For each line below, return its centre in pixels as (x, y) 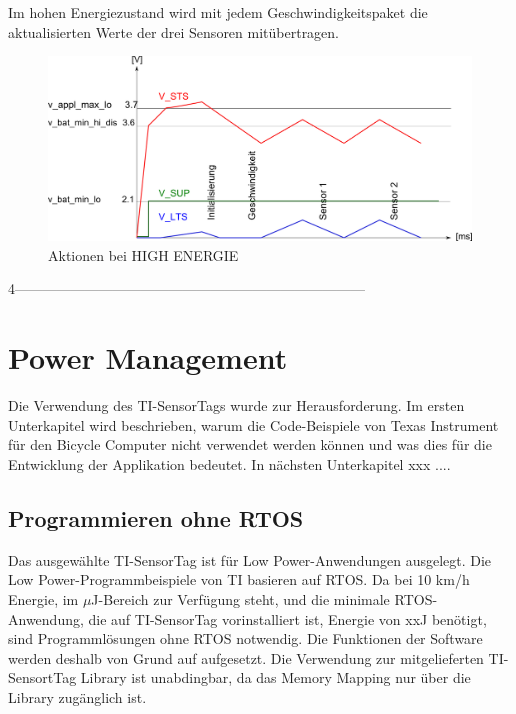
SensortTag (42, 677)
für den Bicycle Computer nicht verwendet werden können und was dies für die (250, 444)
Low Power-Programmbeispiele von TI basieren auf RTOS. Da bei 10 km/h (239, 579)
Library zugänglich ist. (77, 696)
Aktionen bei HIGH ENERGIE (143, 254)
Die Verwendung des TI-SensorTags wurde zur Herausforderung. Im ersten (236, 405)
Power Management (148, 357)
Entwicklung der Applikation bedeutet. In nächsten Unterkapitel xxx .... (229, 463)
